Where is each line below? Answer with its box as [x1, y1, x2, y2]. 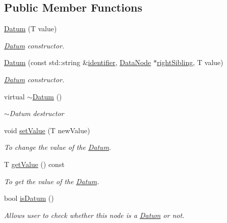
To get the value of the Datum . [4, 176, 99, 186]
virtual [4, 91, 25, 101]
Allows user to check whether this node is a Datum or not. [4, 209, 185, 220]
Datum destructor [9, 108, 64, 119]
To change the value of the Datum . [4, 142, 111, 152]
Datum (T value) [4, 23, 57, 34]
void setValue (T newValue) [4, 125, 90, 135]
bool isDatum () [4, 193, 54, 203]
